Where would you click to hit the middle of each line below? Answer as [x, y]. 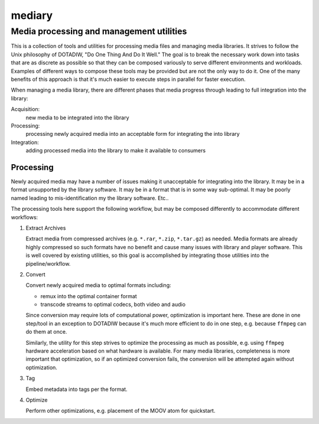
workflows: [25, 217]
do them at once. [46, 332]
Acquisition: [25, 109]
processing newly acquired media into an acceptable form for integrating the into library [133, 134]
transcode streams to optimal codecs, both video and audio [113, 305]
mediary [32, 15]
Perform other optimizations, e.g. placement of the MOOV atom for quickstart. [121, 411]
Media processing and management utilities [99, 31]
